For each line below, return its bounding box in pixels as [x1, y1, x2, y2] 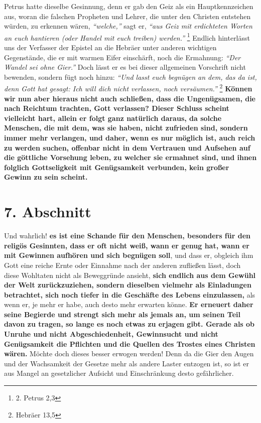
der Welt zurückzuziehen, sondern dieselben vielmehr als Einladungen [4, 279, 251, 290]
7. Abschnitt [4, 201, 91, 222]
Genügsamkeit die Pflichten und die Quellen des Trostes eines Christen [4, 338, 255, 349]
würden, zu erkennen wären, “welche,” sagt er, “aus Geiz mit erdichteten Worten [4, 21, 252, 31]
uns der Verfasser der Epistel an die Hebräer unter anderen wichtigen [4, 42, 217, 53]
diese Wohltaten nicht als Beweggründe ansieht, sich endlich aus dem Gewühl [4, 269, 256, 280]
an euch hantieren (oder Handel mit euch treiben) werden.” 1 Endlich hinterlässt [4, 31, 250, 43]
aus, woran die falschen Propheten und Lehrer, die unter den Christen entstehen [4, 11, 251, 21]
